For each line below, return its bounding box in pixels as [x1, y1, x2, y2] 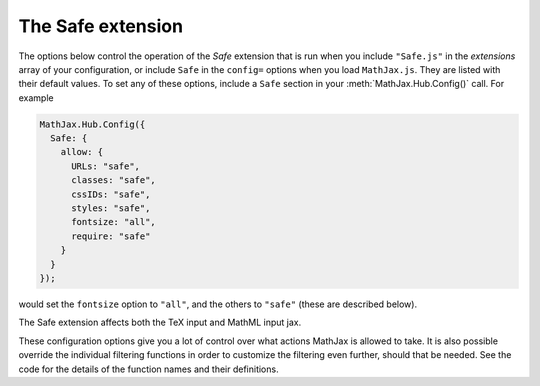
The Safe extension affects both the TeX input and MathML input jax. [18, 316, 302, 329]
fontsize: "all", [71, 216, 157, 228]
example [18, 91, 54, 104]
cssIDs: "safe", [71, 188, 151, 200]
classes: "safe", [71, 175, 157, 186]
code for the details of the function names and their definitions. [18, 363, 279, 375]
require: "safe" [71, 230, 151, 242]
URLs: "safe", [71, 160, 140, 172]
